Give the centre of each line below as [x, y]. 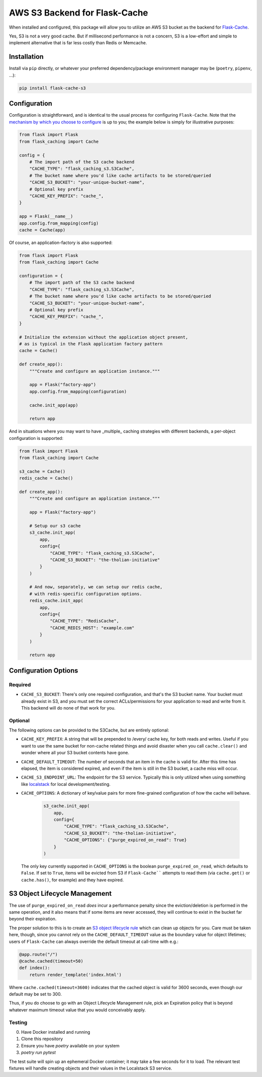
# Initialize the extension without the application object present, [104, 337]
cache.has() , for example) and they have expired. [72, 880]
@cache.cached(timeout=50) [51, 961]
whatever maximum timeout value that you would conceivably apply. [77, 1010]
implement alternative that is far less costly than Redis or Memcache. [78, 43]
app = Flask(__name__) [46, 217]
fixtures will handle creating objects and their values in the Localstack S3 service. [90, 1068]
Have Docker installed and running [56, 1032]
